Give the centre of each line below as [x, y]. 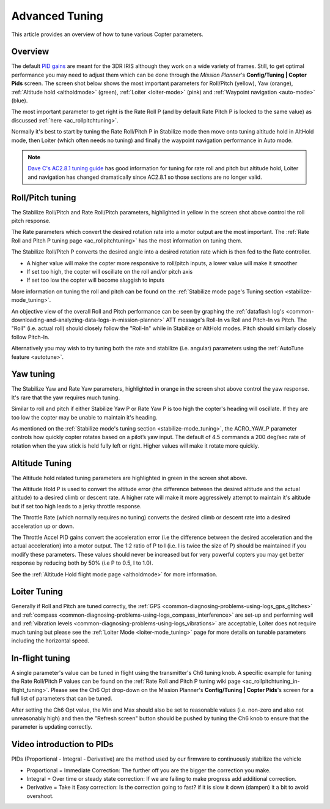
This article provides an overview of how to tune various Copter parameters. [108, 34]
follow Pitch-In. [31, 337]
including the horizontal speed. [50, 641]
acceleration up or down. [43, 526]
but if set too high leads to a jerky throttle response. [76, 506]
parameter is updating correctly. [52, 727]
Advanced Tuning [57, 16]
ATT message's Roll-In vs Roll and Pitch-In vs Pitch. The [237, 320]
